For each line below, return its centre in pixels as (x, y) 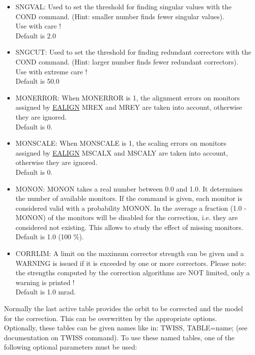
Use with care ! (38, 26)
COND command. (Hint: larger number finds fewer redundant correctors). (127, 61)
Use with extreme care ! (51, 71)
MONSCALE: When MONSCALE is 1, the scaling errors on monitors (121, 143)
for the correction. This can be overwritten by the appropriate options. (111, 318)
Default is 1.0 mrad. (46, 292)
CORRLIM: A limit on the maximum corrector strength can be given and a (130, 253)
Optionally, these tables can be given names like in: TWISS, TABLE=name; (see (126, 328)
